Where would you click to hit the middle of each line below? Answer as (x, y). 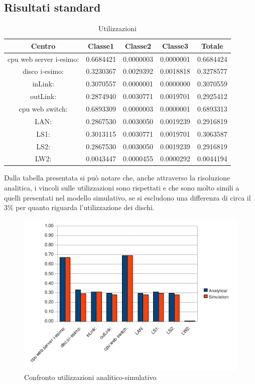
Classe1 (101, 45)
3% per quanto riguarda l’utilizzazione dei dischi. (79, 207)
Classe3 (175, 45)
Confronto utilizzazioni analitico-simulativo (90, 377)
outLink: (43, 96)
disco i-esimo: (43, 71)
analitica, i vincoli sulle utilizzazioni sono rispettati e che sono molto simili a (122, 188)
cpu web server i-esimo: (43, 59)
